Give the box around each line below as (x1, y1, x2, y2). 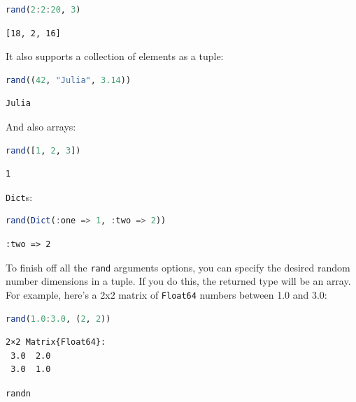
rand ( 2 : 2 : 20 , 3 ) (6, 5, 81, 15)
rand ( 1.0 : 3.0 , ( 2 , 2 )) (6, 313, 111, 324)
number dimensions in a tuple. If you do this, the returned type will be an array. (6, 274, 351, 288)
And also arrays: (6, 119, 76, 133)
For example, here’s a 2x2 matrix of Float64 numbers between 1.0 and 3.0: (6, 287, 327, 301)
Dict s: (6, 189, 33, 204)
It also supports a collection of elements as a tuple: (6, 49, 224, 64)
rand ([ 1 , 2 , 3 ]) (6, 145, 81, 156)
